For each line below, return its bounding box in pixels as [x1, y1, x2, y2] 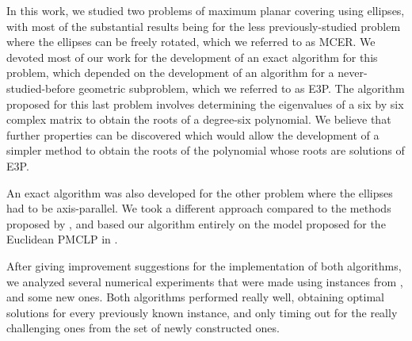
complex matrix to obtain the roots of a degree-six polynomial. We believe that [6, 111, 391, 128]
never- [338, 64, 368, 81]
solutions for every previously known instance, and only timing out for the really [6, 304, 398, 320]
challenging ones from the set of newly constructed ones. [6, 320, 280, 336]
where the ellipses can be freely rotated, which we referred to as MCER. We [6, 33, 376, 50]
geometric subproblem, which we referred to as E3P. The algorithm [78, 79, 405, 96]
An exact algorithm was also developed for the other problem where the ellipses [6, 184, 393, 201]
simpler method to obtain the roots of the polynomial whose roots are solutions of [6, 142, 405, 159]
